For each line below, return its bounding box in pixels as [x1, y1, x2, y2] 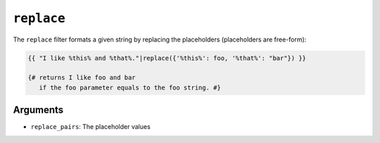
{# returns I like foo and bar [27, 74, 137, 82]
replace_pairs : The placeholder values [30, 123, 151, 131]
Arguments [13, 104, 64, 116]
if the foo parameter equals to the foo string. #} [39, 83, 221, 92]
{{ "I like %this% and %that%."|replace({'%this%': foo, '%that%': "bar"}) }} [27, 54, 306, 62]
